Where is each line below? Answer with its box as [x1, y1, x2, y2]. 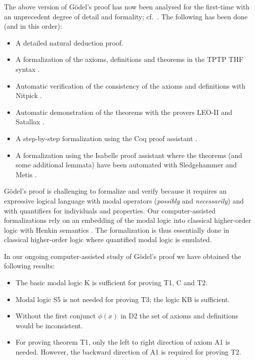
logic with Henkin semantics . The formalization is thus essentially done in [4, 224, 229, 235]
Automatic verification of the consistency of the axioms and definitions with [15, 80, 246, 91]
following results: [4, 260, 55, 271]
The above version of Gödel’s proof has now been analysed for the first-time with [4, 1, 250, 11]
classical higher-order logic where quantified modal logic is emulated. [4, 234, 212, 245]
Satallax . [15, 116, 44, 127]
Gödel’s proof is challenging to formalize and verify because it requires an [4, 186, 227, 196]
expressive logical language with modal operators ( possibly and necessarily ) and [4, 195, 244, 206]
